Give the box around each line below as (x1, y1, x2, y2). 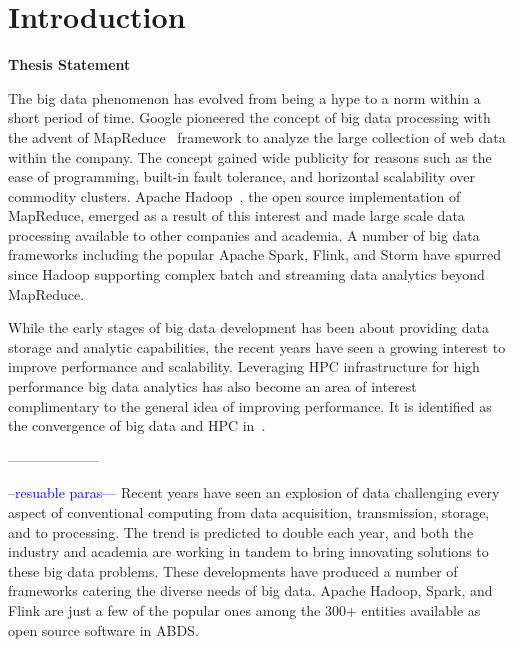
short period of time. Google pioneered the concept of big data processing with (8, 107, 491, 128)
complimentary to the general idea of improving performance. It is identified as (8, 395, 492, 416)
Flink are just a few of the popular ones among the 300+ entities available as (8, 599, 481, 620)
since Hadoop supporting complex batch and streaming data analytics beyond (8, 264, 485, 285)
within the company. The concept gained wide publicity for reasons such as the (8, 146, 492, 167)
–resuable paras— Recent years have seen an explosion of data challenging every (8, 482, 500, 503)
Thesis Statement (8, 54, 131, 75)
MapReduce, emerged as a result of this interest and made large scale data (8, 205, 465, 226)
